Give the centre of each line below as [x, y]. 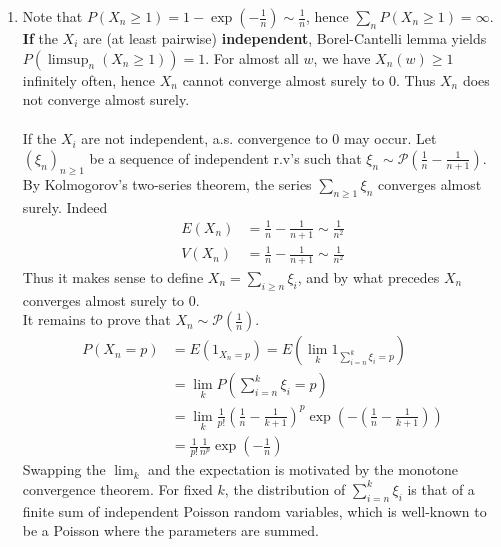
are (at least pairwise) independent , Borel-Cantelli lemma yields [285, 38]
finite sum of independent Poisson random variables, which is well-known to [254, 510]
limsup [68, 59]
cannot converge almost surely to [283, 79]
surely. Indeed [65, 206]
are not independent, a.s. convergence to [204, 138]
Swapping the [64, 469]
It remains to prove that [96, 319]
